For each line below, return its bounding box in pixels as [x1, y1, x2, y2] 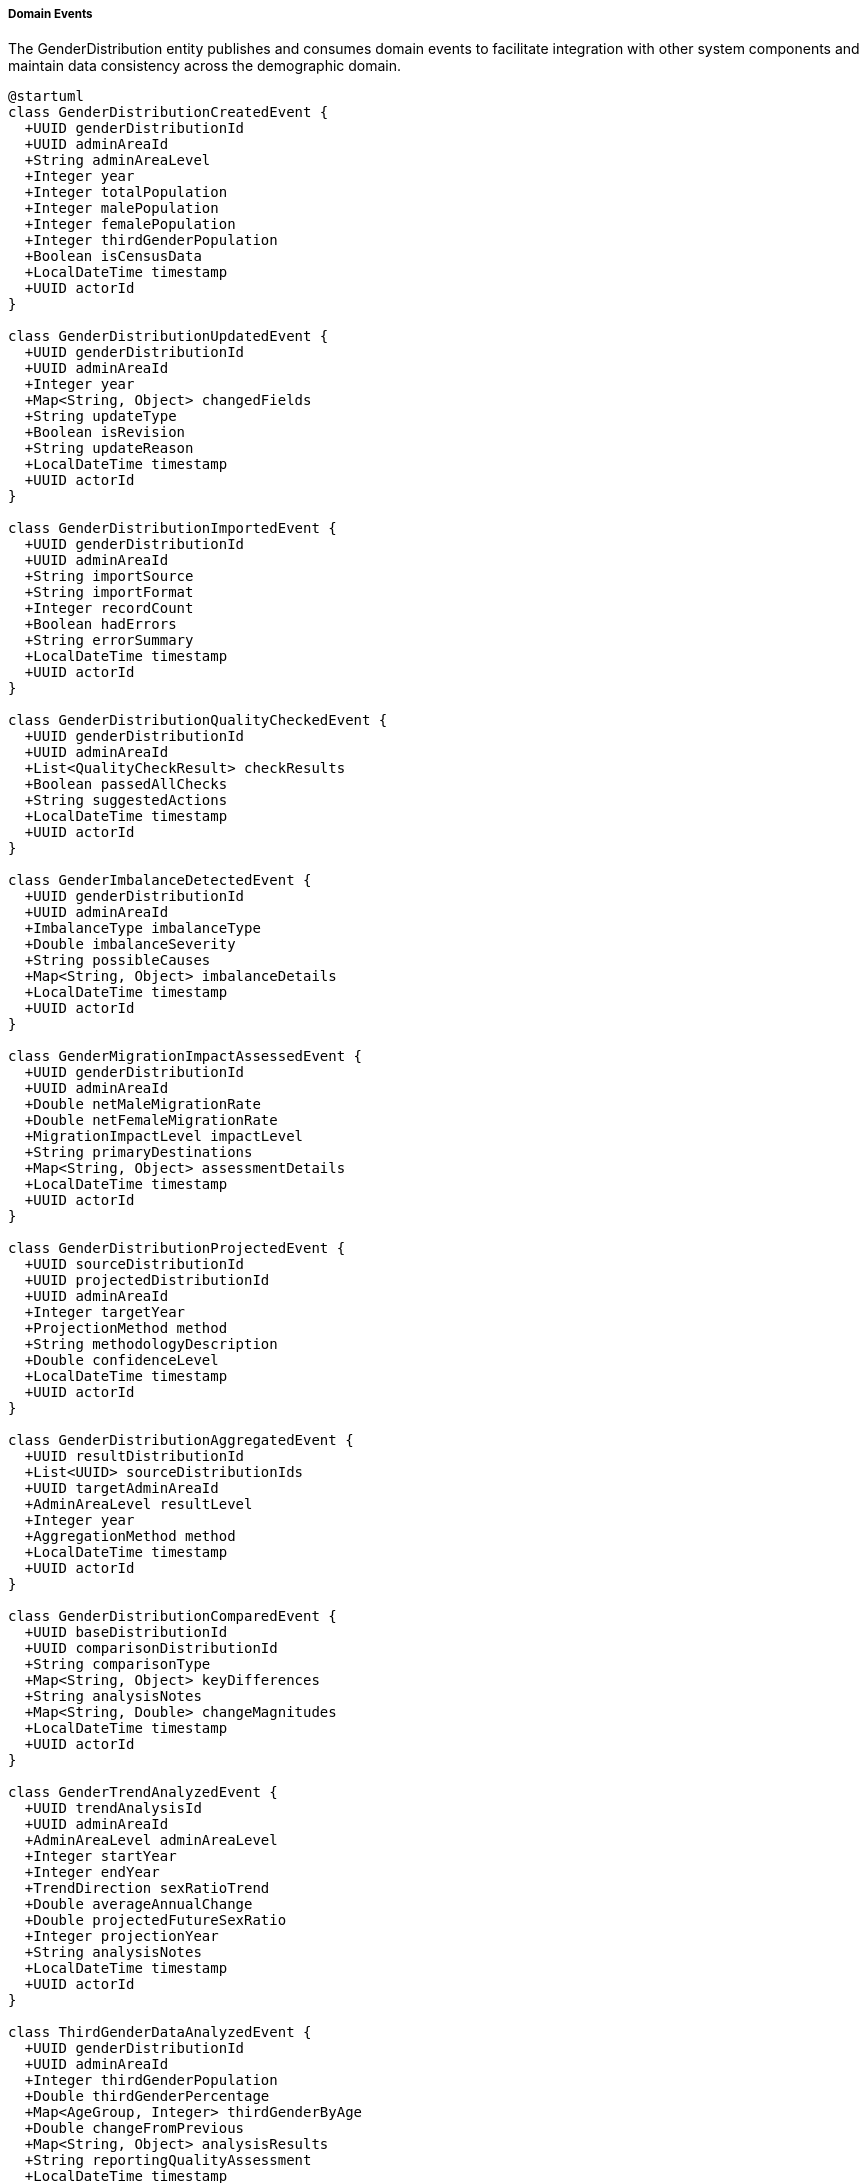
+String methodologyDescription [24, 1336, 278, 1353]
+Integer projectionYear [24, 1928, 219, 1945]
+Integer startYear [24, 1848, 177, 1865]
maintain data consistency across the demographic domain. [8, 57, 402, 75]
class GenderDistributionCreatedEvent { [8, 104, 329, 121]
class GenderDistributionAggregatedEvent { [8, 1432, 354, 1449]
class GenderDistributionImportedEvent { [8, 520, 337, 537]
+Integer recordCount [24, 600, 194, 617]
